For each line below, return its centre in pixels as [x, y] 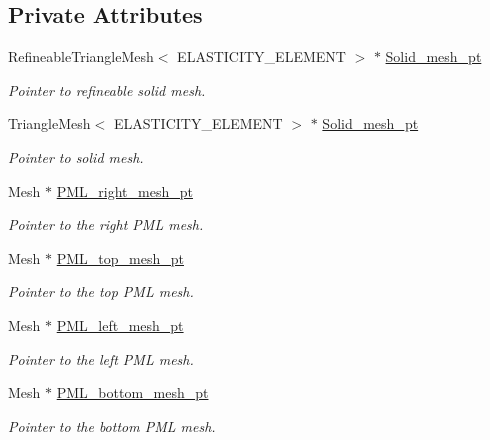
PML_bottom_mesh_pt [132, 392]
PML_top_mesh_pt [120, 257]
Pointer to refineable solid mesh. [107, 89]
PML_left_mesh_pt [120, 324]
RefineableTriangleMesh [81, 56]
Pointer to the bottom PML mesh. [112, 425]
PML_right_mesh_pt [124, 190]
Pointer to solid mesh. [76, 156]
